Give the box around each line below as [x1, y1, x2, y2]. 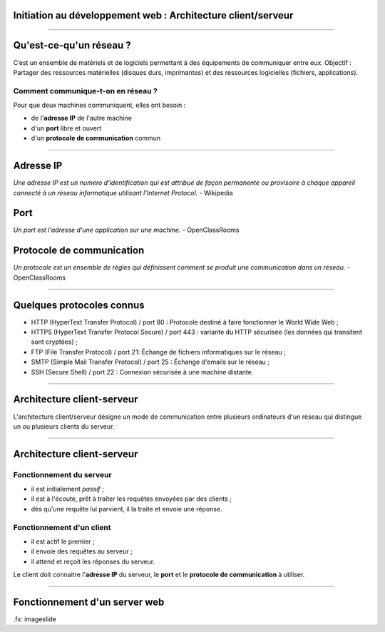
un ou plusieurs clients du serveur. [13, 422, 115, 431]
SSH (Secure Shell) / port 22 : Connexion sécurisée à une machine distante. [31, 367, 254, 376]
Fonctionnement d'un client [13, 522, 111, 532]
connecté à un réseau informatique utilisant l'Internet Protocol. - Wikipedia [13, 188, 233, 197]
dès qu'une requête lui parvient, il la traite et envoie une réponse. [31, 504, 222, 513]
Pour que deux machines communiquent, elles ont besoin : [13, 101, 186, 110]
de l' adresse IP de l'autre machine [31, 114, 132, 123]
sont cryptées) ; [31, 337, 78, 346]
